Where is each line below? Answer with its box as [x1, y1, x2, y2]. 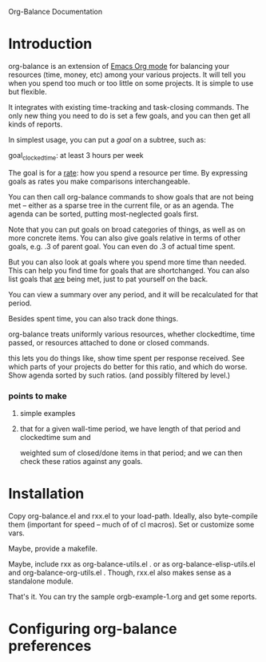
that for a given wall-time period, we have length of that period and [19, 424, 241, 434]
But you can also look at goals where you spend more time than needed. [8, 256, 247, 267]
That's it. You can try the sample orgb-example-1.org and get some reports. [8, 591, 257, 601]
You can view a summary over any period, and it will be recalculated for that [8, 289, 258, 299]
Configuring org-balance [8, 620, 177, 638]
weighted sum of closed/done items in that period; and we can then [19, 448, 243, 458]
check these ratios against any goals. [19, 457, 143, 466]
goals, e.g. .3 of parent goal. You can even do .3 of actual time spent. [8, 241, 236, 251]
